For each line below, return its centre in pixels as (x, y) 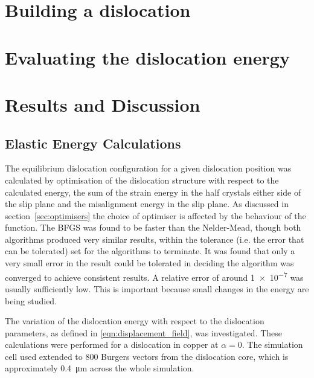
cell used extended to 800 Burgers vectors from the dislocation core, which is (147, 356)
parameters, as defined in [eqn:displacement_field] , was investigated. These (144, 332)
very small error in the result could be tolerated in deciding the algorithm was (149, 263)
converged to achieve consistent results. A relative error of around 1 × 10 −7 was (154, 276)
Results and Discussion (103, 104)
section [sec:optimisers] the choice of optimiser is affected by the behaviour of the (155, 215)
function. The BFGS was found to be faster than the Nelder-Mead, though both (153, 227)
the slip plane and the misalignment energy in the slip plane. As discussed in (147, 204)
